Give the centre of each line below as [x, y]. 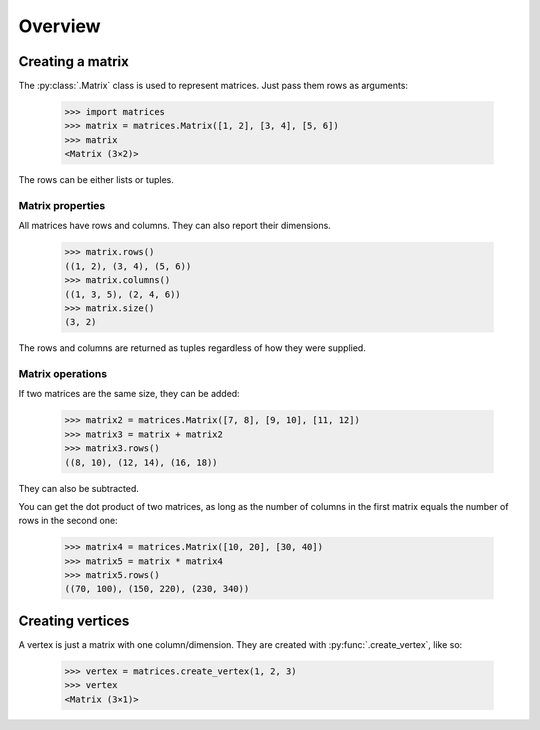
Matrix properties [62, 205]
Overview [59, 26]
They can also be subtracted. [79, 488]
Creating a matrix [73, 61]
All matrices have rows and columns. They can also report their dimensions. [175, 226]
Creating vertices [74, 620]
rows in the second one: [68, 521]
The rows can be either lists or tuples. [96, 180]
